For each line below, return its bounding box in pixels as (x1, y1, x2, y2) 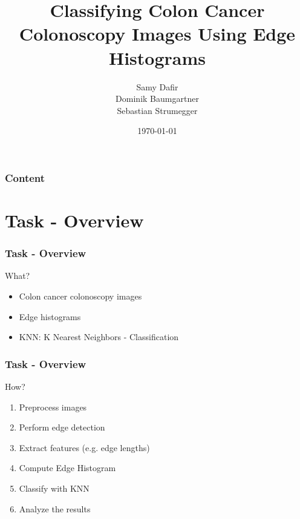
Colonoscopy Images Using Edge (19, 21, 296, 46)
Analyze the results (19, 502, 91, 515)
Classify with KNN (19, 481, 90, 494)
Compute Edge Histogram (19, 461, 116, 474)
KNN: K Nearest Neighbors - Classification (19, 330, 179, 343)
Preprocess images (19, 400, 87, 413)
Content (5, 170, 45, 185)
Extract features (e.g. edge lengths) (19, 441, 150, 454)
